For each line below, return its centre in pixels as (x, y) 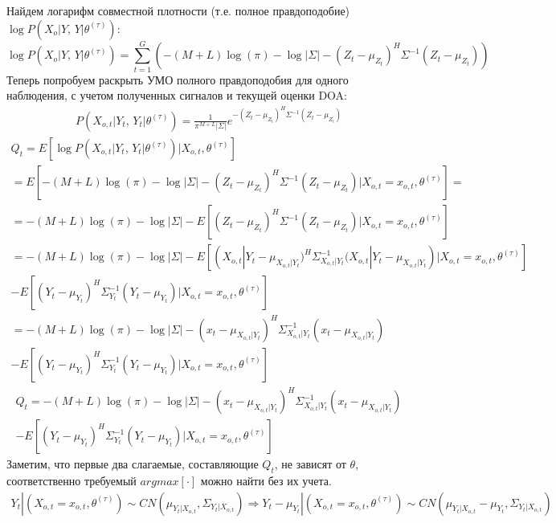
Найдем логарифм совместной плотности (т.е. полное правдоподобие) (178, 10)
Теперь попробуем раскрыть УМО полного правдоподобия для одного (178, 79)
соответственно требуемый (72, 481)
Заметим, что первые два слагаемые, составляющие (133, 464)
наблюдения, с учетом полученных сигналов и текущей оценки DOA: (177, 95)
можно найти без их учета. (266, 481)
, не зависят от (310, 464)
